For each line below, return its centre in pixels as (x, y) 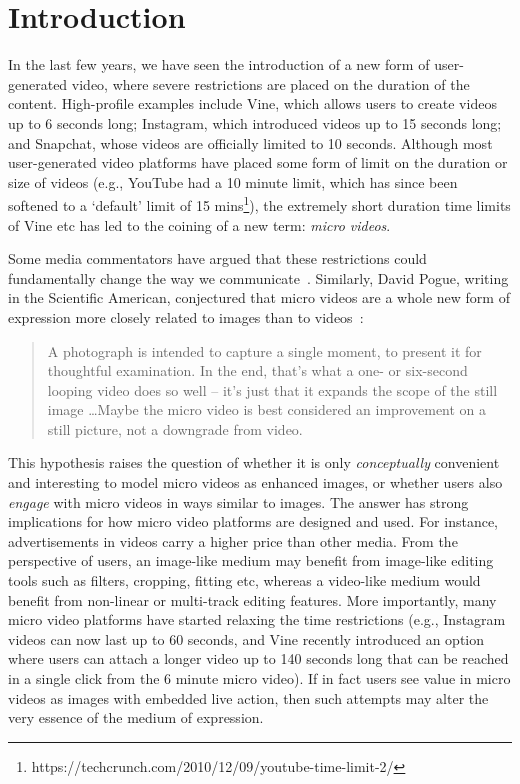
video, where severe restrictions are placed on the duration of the (270, 83)
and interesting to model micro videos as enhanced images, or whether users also (255, 482)
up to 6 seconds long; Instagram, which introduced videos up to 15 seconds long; (255, 122)
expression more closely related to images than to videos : (186, 316)
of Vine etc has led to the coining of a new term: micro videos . (199, 224)
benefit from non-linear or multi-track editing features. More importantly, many (252, 599)
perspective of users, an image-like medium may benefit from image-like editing (251, 560)
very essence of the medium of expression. (136, 717)
